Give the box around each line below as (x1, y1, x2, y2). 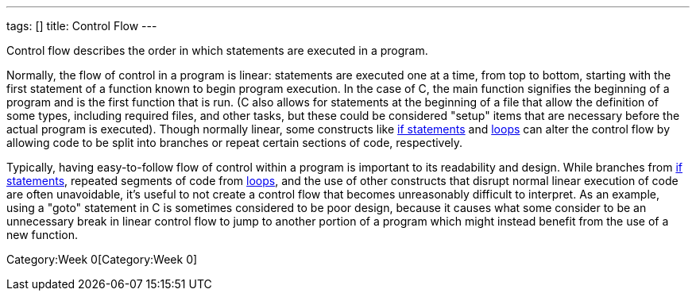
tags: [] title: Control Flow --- (6, 19, 157, 33)
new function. (6, 228, 78, 241)
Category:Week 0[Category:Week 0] (6, 253, 198, 266)
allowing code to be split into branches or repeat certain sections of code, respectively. (6, 136, 463, 149)
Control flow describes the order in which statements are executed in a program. (6, 44, 428, 57)
